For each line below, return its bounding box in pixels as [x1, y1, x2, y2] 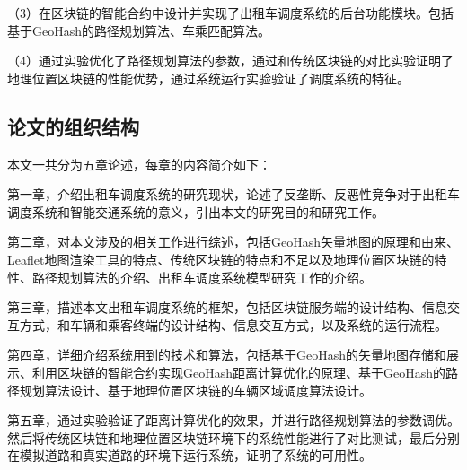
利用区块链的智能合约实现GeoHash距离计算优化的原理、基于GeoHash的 [31, 362, 446, 381]
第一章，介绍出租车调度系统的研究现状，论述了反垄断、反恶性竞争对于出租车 [7, 185, 460, 204]
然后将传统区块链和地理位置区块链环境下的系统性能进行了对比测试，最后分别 [7, 428, 460, 447]
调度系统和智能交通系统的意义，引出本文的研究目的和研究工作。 [7, 202, 384, 221]
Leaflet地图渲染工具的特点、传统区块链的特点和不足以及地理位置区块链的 [7, 249, 435, 268]
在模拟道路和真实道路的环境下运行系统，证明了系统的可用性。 [7, 446, 372, 465]
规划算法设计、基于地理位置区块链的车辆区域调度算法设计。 [19, 380, 372, 399]
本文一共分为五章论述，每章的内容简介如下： [7, 154, 271, 173]
